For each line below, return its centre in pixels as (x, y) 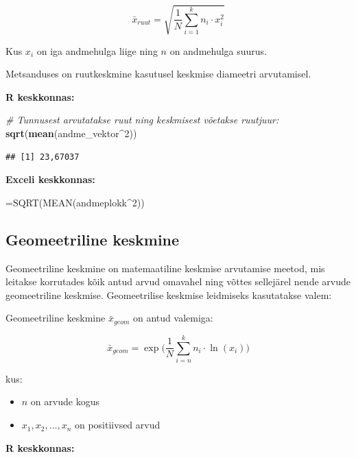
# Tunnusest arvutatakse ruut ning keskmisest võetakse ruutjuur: (142, 120)
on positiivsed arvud (117, 425)
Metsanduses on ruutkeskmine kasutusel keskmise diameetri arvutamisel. (158, 74)
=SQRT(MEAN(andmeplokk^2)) (75, 202)
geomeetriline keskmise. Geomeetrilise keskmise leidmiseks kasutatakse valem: (169, 294)
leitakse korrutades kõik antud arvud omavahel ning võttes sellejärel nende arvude (178, 281)
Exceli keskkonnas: (50, 179)
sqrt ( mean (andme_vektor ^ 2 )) (71, 133)
